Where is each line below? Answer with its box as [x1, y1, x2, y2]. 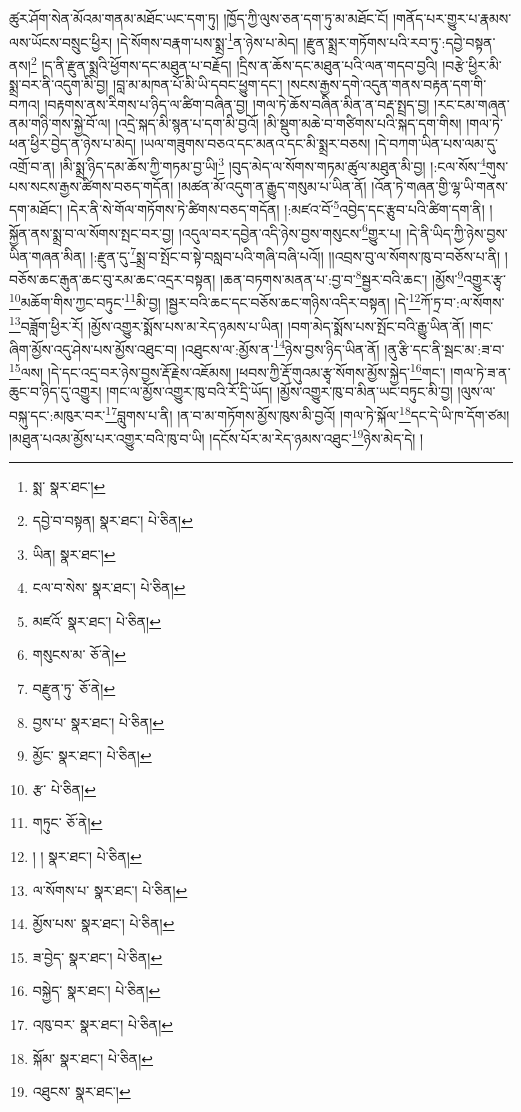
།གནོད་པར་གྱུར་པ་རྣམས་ [392, 8, 512, 28]
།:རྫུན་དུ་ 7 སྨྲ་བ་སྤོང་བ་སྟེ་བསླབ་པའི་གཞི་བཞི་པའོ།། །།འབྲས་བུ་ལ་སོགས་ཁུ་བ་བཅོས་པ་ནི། [90, 242, 501, 266]
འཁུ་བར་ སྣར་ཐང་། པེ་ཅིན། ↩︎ [32, 1013, 174, 1034]
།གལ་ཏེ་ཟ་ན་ [450, 361, 511, 382]
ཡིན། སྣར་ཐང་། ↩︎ [32, 543, 116, 564]
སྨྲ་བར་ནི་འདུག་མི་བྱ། [9, 74, 109, 95]
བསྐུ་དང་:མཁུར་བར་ [9, 404, 106, 425]
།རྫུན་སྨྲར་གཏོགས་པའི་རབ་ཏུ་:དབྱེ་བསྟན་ [303, 31, 496, 52]
